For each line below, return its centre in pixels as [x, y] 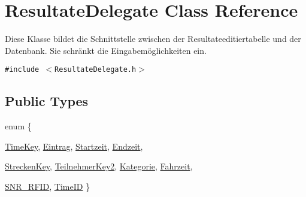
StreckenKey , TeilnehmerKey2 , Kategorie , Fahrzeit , [99, 166]
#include [22, 70]
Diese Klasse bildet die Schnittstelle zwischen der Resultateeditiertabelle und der [153, 39]
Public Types [47, 101]
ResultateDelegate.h [96, 70]
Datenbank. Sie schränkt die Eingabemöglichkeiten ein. [106, 50]
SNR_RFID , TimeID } [48, 186]
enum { [18, 126]
